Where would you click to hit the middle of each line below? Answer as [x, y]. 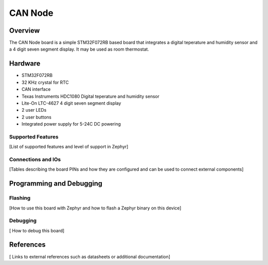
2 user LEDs [34, 110]
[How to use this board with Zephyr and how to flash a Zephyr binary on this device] [95, 208]
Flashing [20, 198]
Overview [25, 31]
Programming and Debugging [56, 184]
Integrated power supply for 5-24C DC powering [71, 124]
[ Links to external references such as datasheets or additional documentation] [90, 257]
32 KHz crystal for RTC [45, 82]
